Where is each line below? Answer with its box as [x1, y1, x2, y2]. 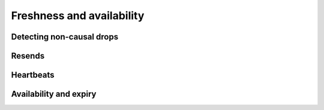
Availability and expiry [11, 89, 97, 99]
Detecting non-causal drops [11, 32, 119, 42]
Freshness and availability [11, 9, 145, 22]
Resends [11, 51, 45, 61]
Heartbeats [11, 70, 55, 80]
